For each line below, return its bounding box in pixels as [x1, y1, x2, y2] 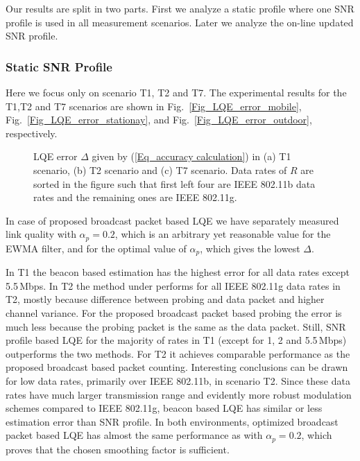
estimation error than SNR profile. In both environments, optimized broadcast [6, 414, 338, 428]
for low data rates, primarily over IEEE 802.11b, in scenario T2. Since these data [6, 374, 350, 388]
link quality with [6, 227, 76, 241]
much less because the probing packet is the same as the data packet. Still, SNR [6, 319, 346, 333]
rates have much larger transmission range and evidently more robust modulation [6, 387, 352, 401]
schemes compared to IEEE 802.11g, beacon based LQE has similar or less [6, 401, 323, 415]
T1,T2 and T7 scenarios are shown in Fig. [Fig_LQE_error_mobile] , [6, 98, 302, 113]
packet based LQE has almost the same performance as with [6, 428, 263, 442]
